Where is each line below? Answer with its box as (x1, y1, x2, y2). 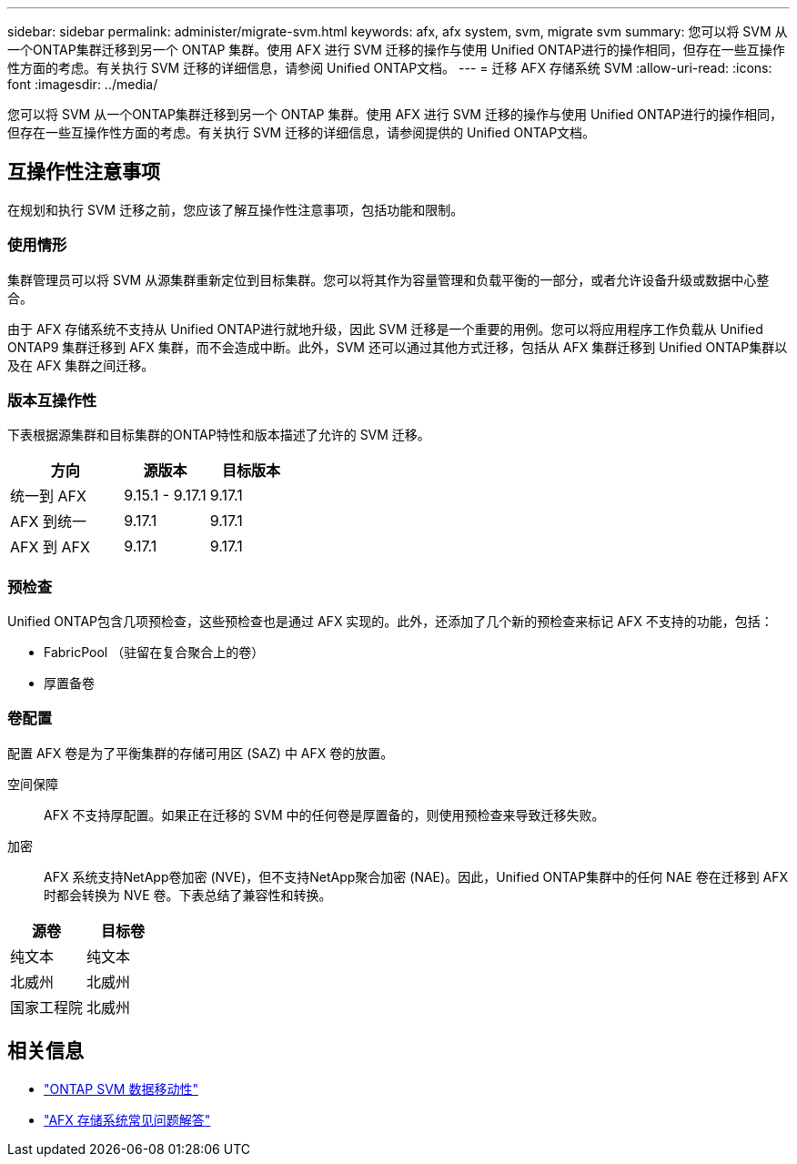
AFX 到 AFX (10, 538, 90, 557)
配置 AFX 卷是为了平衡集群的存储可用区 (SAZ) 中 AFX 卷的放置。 (7, 744, 394, 761)
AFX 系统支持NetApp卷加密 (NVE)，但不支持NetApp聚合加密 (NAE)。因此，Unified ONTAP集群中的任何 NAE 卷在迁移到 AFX (44, 868, 789, 885)
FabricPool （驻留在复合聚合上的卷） (44, 644, 265, 661)
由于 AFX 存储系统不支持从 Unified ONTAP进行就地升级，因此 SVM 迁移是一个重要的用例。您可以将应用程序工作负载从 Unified (7, 320, 763, 337)
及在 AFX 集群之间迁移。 (7, 357, 155, 373)
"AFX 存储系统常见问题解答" (44, 1111, 211, 1128)
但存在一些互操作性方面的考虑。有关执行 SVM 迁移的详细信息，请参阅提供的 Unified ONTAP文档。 (7, 125, 596, 140)
